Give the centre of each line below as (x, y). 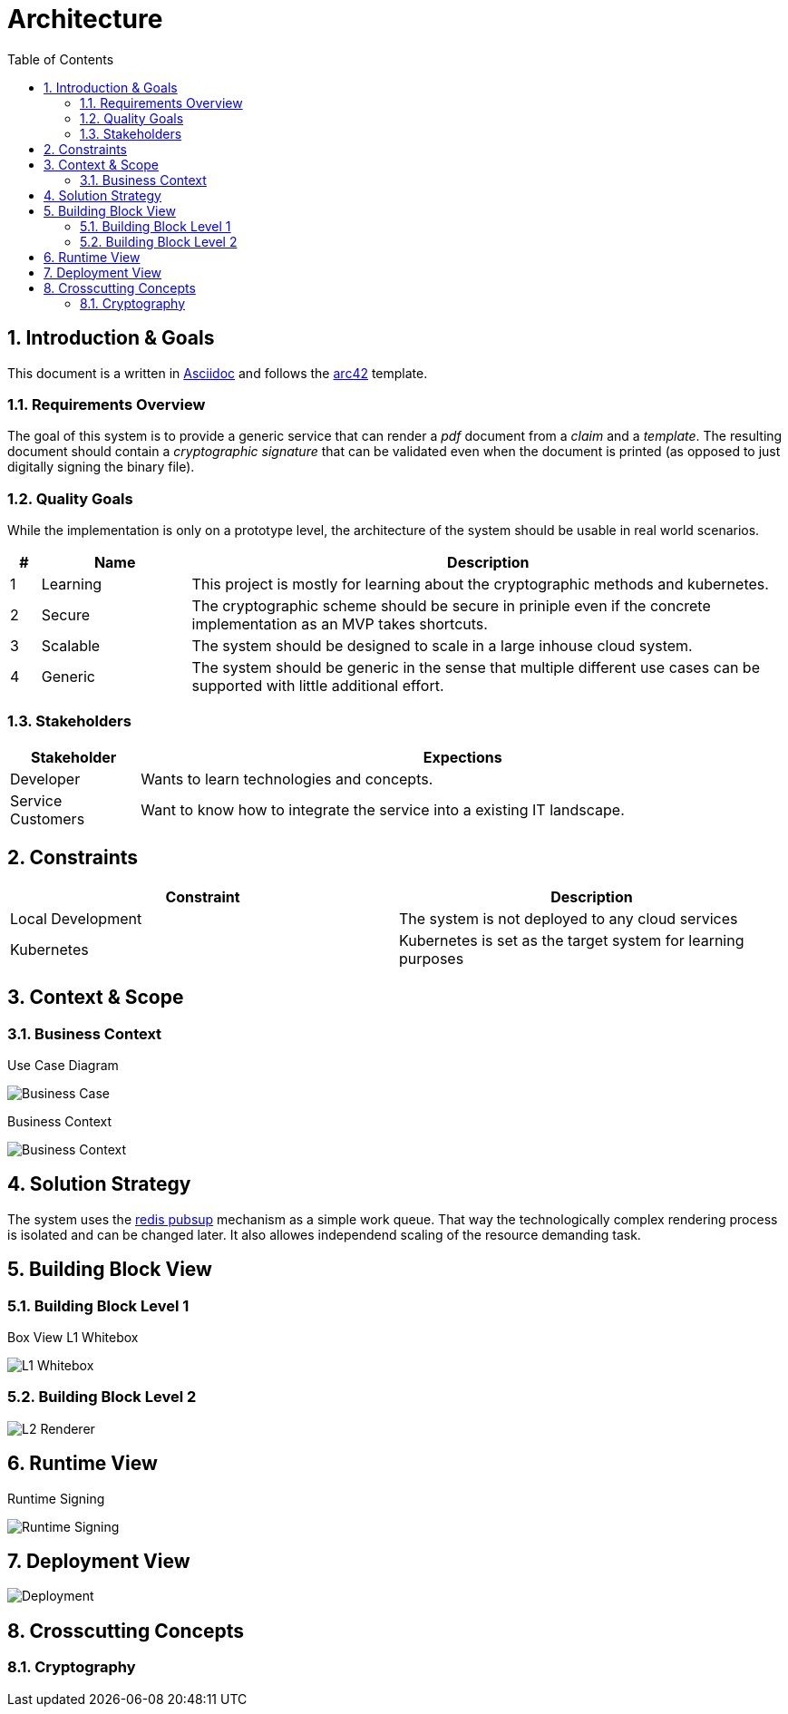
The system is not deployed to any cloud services (569, 918)
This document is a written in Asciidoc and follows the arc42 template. (218, 373)
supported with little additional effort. (318, 686)
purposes (432, 958)
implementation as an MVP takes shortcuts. (340, 624)
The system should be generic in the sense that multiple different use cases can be (476, 668)
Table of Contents (61, 59)
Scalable (71, 646)
